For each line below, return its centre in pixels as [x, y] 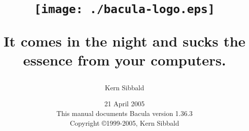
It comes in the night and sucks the [124, 41]
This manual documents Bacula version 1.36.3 [124, 113]
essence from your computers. [124, 59]
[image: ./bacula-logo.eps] [124, 9]
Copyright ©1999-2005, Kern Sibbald [124, 123]
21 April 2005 [124, 104]
